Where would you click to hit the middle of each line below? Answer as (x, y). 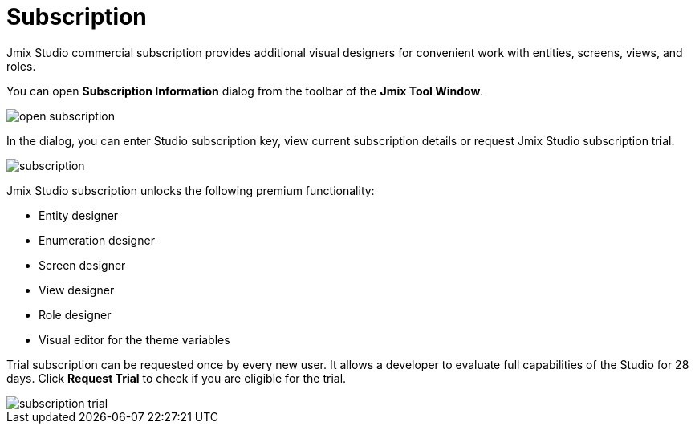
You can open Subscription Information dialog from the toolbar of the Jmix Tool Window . (245, 91)
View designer (77, 290)
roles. (21, 66)
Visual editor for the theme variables (134, 339)
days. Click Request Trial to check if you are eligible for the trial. (177, 378)
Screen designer (82, 265)
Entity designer (79, 215)
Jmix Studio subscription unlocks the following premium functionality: (191, 190)
